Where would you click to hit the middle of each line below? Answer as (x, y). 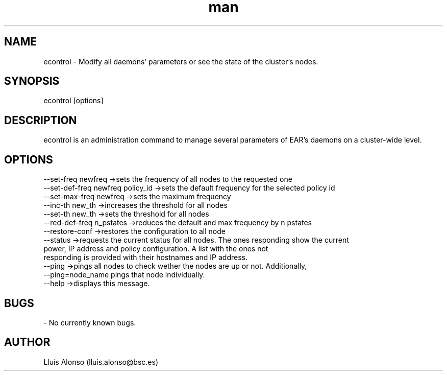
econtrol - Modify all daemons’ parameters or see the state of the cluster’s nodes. (181, 61)
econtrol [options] (73, 101)
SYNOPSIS (32, 81)
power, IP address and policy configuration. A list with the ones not (156, 249)
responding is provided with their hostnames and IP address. (146, 257)
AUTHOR (27, 342)
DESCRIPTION (41, 120)
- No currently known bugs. (90, 322)
